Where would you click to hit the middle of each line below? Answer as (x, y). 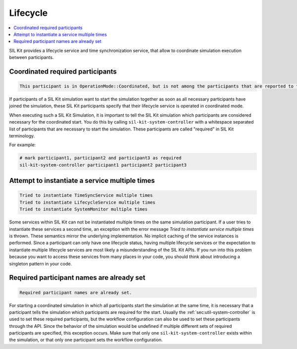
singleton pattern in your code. (40, 263)
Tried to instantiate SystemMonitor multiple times (84, 209)
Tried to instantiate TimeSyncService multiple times (86, 196)
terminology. (22, 136)
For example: (23, 145)
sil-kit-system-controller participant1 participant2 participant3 (103, 165)
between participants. (31, 57)
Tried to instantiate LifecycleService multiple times (87, 202)
